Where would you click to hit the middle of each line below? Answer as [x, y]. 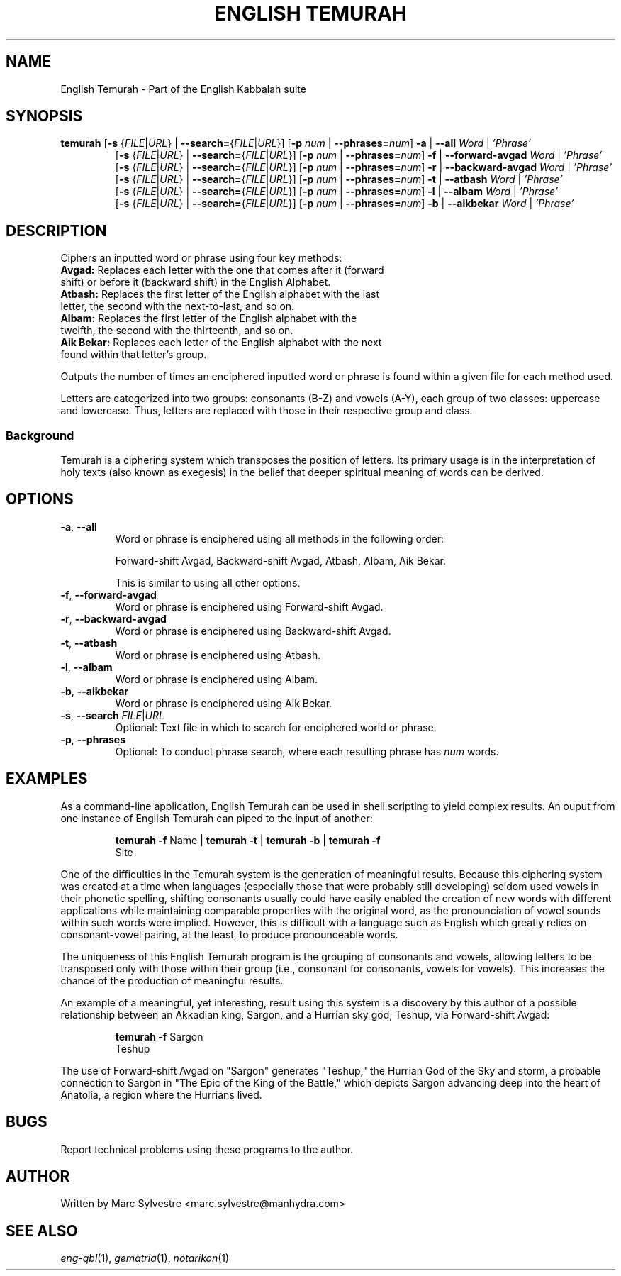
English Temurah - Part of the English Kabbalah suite [183, 89]
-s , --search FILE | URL [112, 715]
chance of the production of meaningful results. [172, 980]
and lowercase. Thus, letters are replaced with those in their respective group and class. [267, 411]
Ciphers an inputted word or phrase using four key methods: [201, 258]
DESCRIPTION [56, 231]
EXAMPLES [47, 779]
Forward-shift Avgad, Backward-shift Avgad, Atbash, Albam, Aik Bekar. [280, 560]
